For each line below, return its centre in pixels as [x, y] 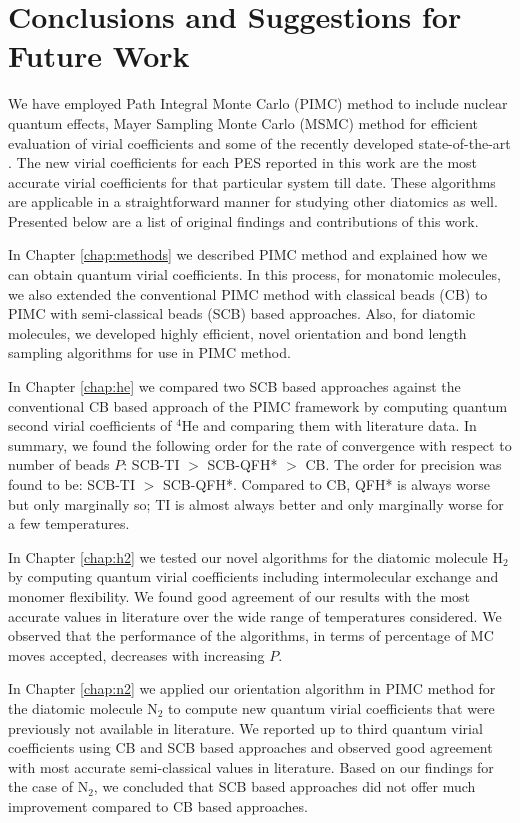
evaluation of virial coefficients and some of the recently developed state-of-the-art [259, 142]
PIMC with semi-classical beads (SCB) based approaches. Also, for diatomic [242, 313]
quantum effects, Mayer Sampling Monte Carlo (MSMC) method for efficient [243, 122]
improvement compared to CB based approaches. [158, 805]
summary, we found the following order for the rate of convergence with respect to [260, 444]
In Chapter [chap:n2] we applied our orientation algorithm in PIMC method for [252, 688]
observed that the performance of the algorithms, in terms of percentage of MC [251, 635]
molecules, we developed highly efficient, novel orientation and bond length [237, 332]
